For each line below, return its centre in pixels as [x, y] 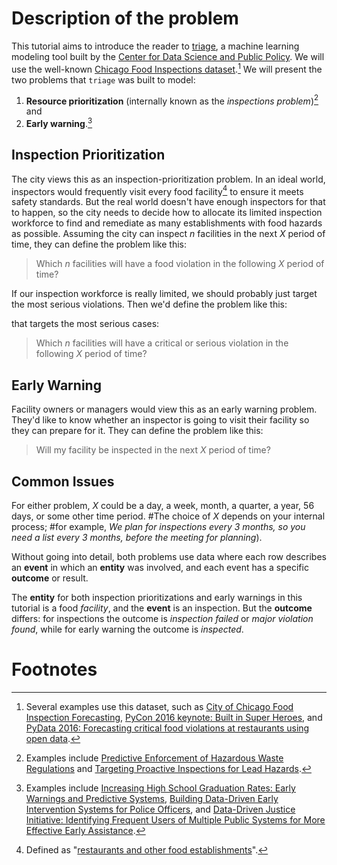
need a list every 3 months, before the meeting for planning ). [137, 537]
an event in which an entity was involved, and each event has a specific [160, 567]
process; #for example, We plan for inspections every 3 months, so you [158, 526]
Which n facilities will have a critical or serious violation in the [162, 343]
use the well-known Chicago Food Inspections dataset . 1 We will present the [167, 68]
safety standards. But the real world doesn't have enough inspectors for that [168, 202]
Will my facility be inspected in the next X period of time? [153, 450]
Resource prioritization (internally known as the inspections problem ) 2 [172, 100]
